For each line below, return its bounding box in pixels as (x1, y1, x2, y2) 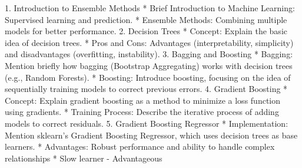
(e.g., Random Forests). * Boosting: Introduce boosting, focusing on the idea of (5, 71, 291, 83)
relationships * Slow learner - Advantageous (5, 151, 162, 164)
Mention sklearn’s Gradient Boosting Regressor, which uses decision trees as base (5, 129, 298, 141)
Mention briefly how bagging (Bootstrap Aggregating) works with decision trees (5, 59, 293, 71)
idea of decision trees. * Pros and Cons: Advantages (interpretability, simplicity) (5, 36, 294, 48)
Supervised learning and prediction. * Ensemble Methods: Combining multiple (5, 13, 287, 25)
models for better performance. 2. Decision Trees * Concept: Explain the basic (5, 25, 287, 37)
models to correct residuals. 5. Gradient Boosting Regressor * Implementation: (5, 117, 288, 129)
